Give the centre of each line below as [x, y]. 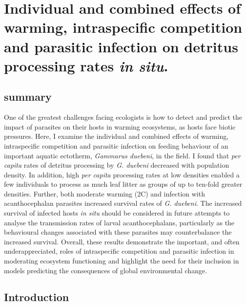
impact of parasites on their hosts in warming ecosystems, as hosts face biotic [120, 126]
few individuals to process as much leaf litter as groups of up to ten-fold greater [123, 184]
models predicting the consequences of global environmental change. [106, 270]
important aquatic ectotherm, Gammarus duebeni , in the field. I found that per [122, 155]
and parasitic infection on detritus [121, 46]
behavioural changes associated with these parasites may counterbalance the [118, 232]
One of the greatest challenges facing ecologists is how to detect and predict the [123, 117]
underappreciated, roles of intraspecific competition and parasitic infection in [119, 251]
